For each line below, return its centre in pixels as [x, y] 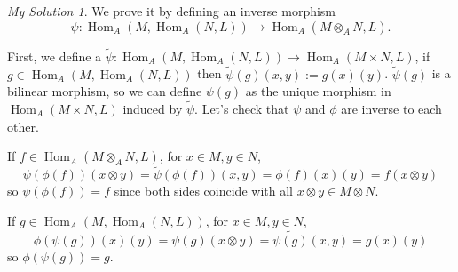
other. [23, 126]
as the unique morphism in [318, 91]
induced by [153, 109]
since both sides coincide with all [203, 191]
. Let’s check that [242, 109]
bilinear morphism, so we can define [105, 91]
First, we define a [55, 56]
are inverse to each [391, 109]
